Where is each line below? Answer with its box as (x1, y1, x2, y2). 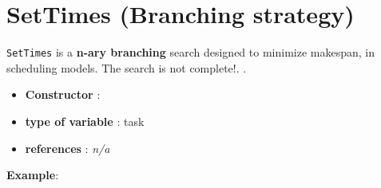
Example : (6, 166, 59, 183)
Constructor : (25, 86, 101, 103)
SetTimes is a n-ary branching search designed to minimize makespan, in (6, 44, 375, 61)
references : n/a (25, 139, 110, 156)
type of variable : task (25, 112, 145, 129)
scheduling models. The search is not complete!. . (6, 59, 247, 76)
